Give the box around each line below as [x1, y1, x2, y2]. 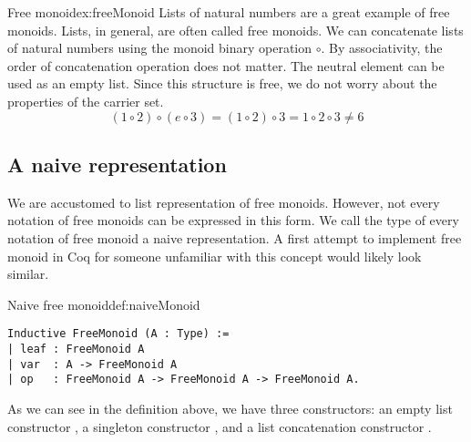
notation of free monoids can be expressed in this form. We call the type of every [7, 211, 459, 230]
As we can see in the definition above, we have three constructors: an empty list [7, 398, 453, 417]
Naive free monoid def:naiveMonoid [7, 294, 200, 314]
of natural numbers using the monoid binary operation [7, 38, 312, 57]
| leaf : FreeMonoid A [7, 342, 145, 355]
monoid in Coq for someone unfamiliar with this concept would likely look [7, 246, 422, 265]
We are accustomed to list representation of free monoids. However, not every [7, 192, 440, 211]
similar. [7, 264, 49, 283]
